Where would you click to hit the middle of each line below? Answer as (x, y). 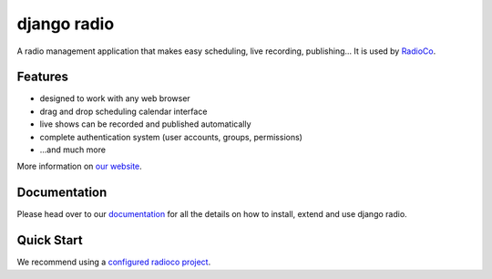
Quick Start (50, 240)
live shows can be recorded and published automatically (145, 124)
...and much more (73, 150)
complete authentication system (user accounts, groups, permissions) (171, 137)
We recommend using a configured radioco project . (114, 262)
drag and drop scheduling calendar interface (123, 111)
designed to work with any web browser (115, 98)
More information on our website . (80, 166)
